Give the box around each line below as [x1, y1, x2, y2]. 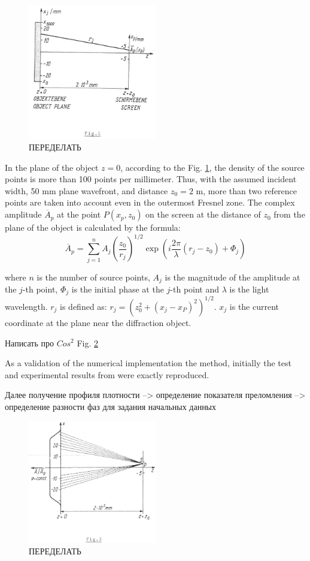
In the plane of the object [5, 161, 99, 173]
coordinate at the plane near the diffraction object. [5, 316, 192, 328]
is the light [229, 282, 269, 295]
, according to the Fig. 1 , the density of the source [120, 161, 305, 173]
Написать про [5, 336, 54, 349]
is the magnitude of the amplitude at [165, 270, 300, 283]
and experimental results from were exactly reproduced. [5, 368, 209, 381]
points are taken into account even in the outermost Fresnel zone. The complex [5, 196, 295, 209]
